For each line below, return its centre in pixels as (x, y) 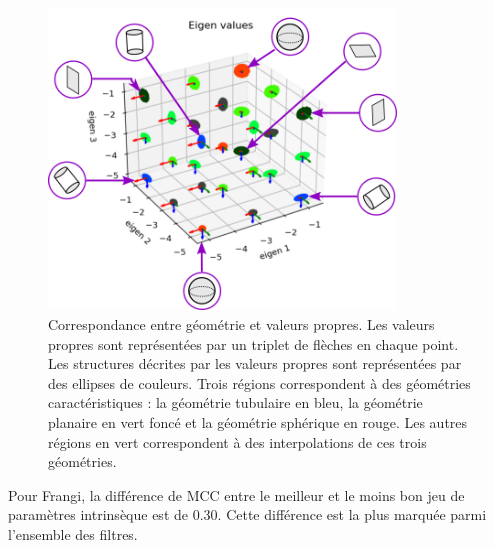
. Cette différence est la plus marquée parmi (352, 514)
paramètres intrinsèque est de (98, 514)
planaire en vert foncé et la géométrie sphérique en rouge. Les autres (258, 421)
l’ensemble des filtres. (73, 533)
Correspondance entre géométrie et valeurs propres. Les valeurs (241, 323)
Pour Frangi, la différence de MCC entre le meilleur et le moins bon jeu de (236, 494)
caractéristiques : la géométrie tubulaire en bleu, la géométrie (235, 402)
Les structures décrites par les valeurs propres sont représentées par (255, 363)
